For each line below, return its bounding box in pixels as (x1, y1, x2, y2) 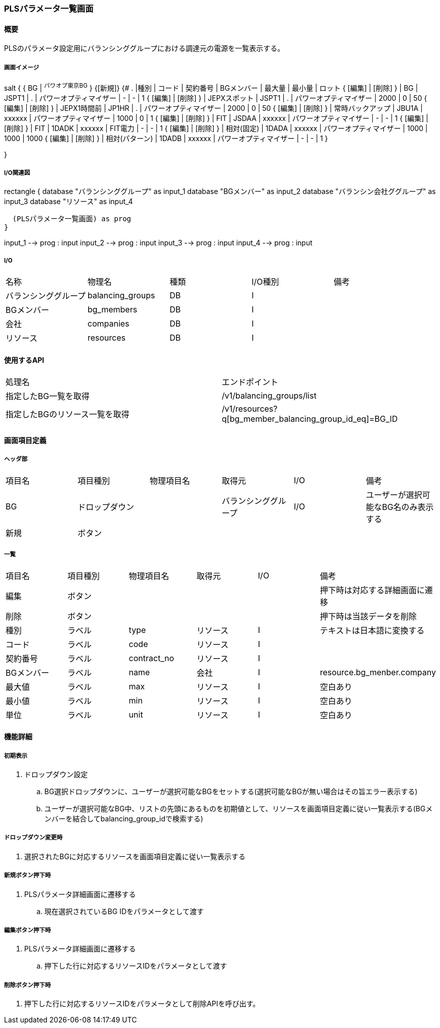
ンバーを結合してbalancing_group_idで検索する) (44, 814, 204, 823)
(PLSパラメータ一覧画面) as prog (12, 215, 132, 223)
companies (87, 318, 130, 329)
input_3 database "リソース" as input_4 (4, 197, 133, 206)
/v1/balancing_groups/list (222, 391, 317, 401)
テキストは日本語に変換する (320, 625, 425, 635)
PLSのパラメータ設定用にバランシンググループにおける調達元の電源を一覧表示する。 (4, 44, 285, 53)
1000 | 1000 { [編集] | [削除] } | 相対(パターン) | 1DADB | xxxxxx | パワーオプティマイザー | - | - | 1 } (4, 134, 328, 143)
